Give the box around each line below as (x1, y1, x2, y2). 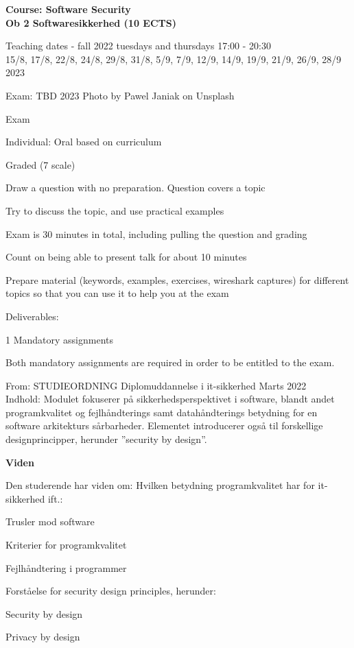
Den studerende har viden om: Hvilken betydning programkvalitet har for (5, 478, 315, 492)
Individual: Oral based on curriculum (5, 134, 162, 149)
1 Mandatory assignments (5, 332, 113, 346)
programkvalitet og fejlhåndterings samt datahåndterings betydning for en (5, 405, 318, 419)
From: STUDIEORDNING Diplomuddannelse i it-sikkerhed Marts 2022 (5, 378, 307, 392)
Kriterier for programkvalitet (5, 538, 127, 552)
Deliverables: (5, 309, 59, 323)
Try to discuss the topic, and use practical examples (5, 203, 224, 217)
